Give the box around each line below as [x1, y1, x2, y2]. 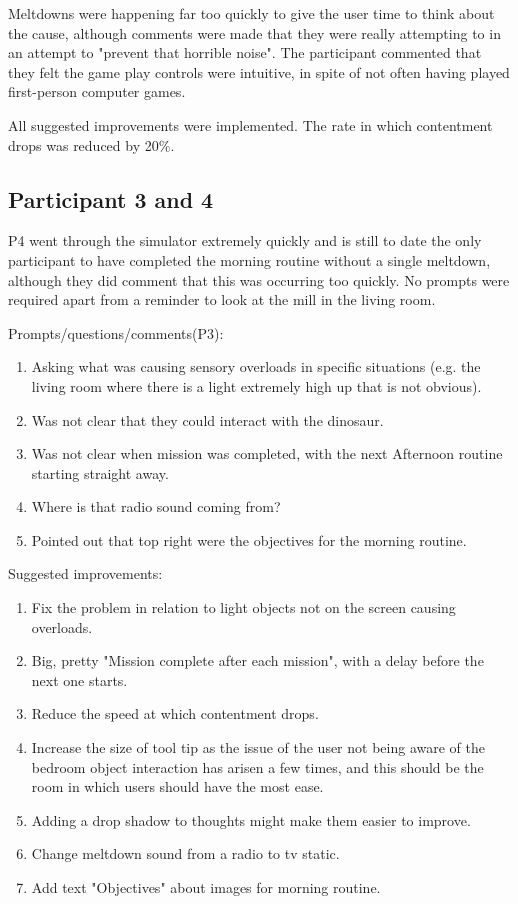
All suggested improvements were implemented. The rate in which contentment [8, 114, 493, 135]
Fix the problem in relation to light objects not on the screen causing [31, 597, 456, 618]
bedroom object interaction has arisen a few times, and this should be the [31, 756, 484, 777]
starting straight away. [31, 462, 169, 483]
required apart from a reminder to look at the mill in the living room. [8, 289, 436, 310]
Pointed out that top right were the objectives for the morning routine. [31, 529, 467, 550]
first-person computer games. [8, 81, 186, 102]
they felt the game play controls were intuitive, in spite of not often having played [8, 61, 510, 82]
